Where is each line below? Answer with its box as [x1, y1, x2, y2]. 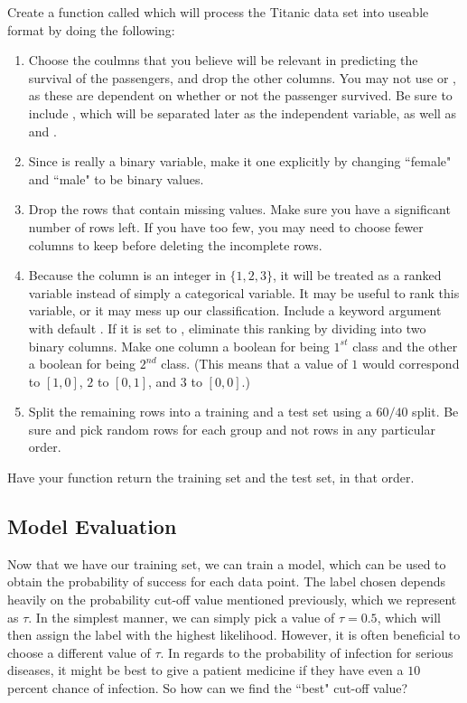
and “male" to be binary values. [28, 169, 204, 188]
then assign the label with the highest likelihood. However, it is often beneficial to [7, 625, 461, 644]
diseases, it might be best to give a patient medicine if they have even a [7, 661, 404, 680]
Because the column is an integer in [28, 266, 226, 285]
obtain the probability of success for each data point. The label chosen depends [7, 572, 446, 591]
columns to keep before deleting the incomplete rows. [28, 235, 322, 254]
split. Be [412, 402, 459, 421]
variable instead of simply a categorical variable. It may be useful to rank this [28, 283, 460, 302]
